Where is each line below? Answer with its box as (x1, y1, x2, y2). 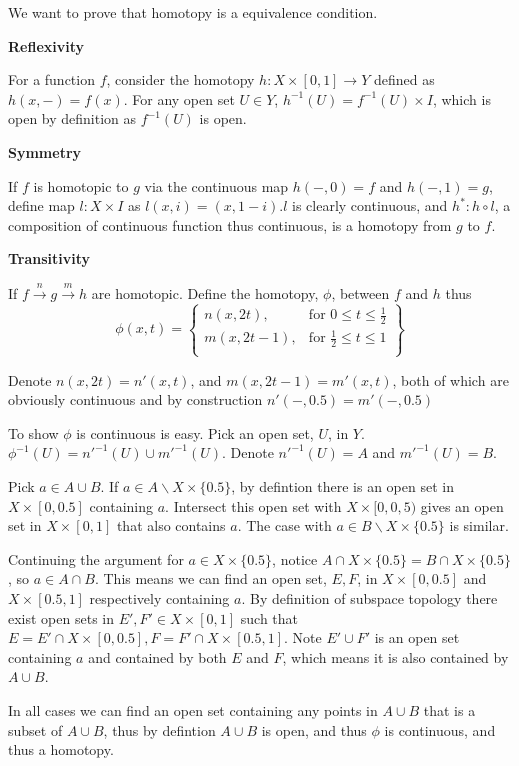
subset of (8, 719, 63, 740)
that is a (423, 699, 476, 720)
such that (240, 607, 299, 628)
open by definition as (8, 108, 137, 129)
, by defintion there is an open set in (231, 475, 454, 496)
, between (331, 282, 390, 303)
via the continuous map (144, 175, 289, 196)
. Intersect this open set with (165, 495, 342, 516)
